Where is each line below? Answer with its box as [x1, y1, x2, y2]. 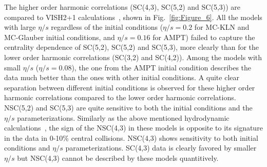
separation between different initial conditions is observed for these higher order [4, 82, 255, 92]
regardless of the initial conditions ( [51, 22, 163, 32]
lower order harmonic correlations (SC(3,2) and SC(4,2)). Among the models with [4, 51, 262, 62]
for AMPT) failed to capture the [152, 31, 255, 42]
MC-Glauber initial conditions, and [4, 31, 115, 42]
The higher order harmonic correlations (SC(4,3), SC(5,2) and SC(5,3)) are [4, 2, 241, 12]
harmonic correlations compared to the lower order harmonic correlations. [4, 92, 236, 103]
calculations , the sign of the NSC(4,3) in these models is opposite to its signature [4, 122, 263, 133]
